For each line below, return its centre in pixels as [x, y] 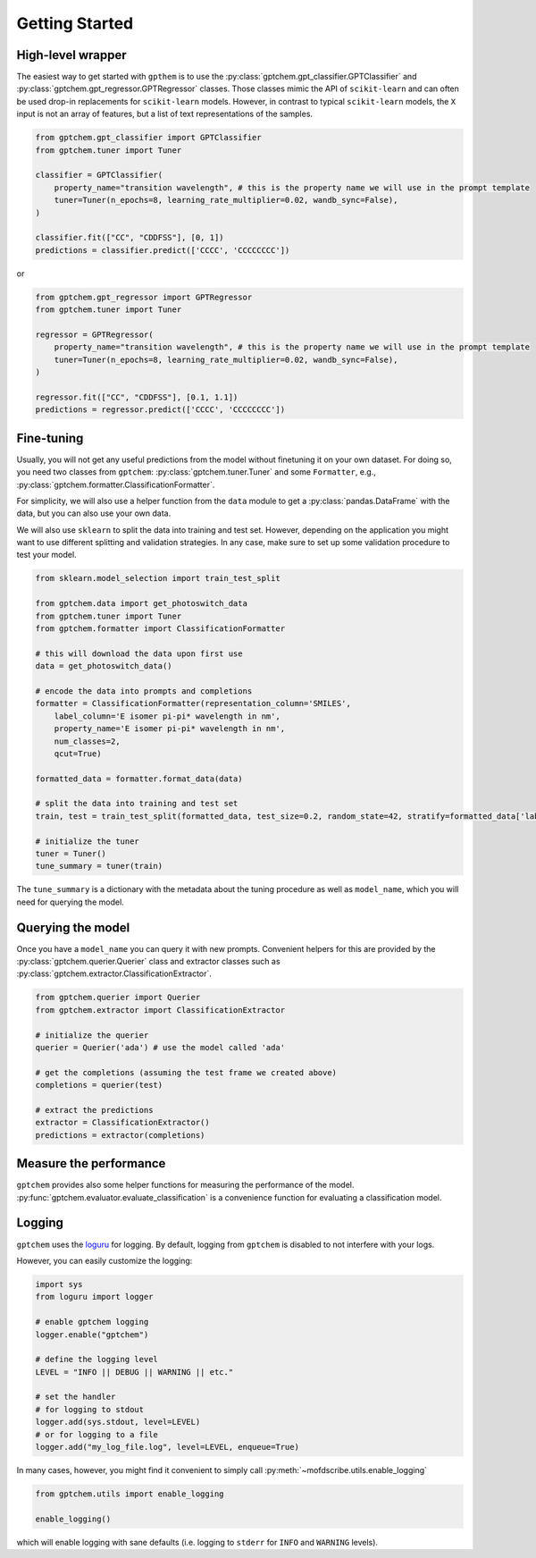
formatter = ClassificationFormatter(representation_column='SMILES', [193, 703]
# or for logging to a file [96, 1434]
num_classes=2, [87, 741]
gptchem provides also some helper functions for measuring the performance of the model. [185, 1185]
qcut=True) [78, 754]
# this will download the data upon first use [139, 653]
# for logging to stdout [90, 1409]
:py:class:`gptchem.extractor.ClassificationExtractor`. [114, 973]
